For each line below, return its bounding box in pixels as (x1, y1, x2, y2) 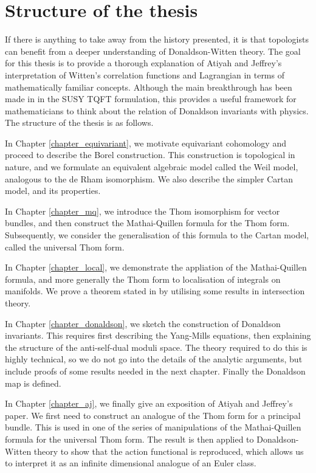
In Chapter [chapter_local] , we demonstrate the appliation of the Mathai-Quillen (5, 261, 307, 274)
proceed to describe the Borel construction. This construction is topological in (5, 148, 295, 161)
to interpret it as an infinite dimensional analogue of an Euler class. (5, 457, 256, 469)
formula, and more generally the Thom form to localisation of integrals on (5, 272, 281, 285)
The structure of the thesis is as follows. (5, 116, 154, 129)
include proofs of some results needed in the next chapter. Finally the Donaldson (5, 364, 306, 377)
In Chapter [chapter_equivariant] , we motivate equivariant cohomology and (5, 136, 286, 149)
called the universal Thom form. (5, 240, 125, 253)
